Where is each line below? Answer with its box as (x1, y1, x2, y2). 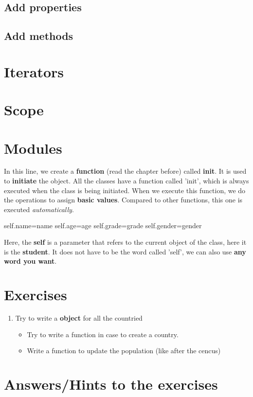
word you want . (4, 256, 57, 266)
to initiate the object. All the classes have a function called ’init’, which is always (4, 176, 249, 186)
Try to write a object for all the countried (15, 312, 143, 323)
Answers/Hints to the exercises (4, 374, 218, 394)
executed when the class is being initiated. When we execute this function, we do (4, 185, 246, 195)
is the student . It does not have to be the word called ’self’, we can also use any (4, 246, 246, 256)
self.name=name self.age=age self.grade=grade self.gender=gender (4, 220, 202, 231)
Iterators (4, 61, 64, 81)
